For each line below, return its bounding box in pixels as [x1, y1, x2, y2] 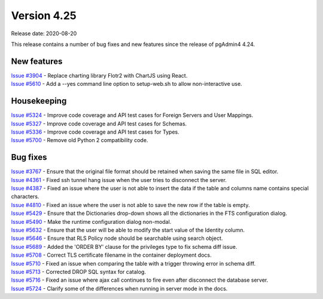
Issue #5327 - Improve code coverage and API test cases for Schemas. [11, 120, 187, 127]
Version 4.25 [11, 9, 77, 22]
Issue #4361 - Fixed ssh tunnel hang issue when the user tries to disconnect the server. [11, 176, 227, 183]
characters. [11, 193, 39, 200]
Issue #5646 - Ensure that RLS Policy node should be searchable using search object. [11, 235, 223, 242]
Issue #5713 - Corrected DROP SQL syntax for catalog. [11, 268, 147, 275]
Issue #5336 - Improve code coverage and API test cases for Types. [11, 128, 179, 135]
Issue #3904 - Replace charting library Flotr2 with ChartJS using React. [11, 72, 188, 79]
